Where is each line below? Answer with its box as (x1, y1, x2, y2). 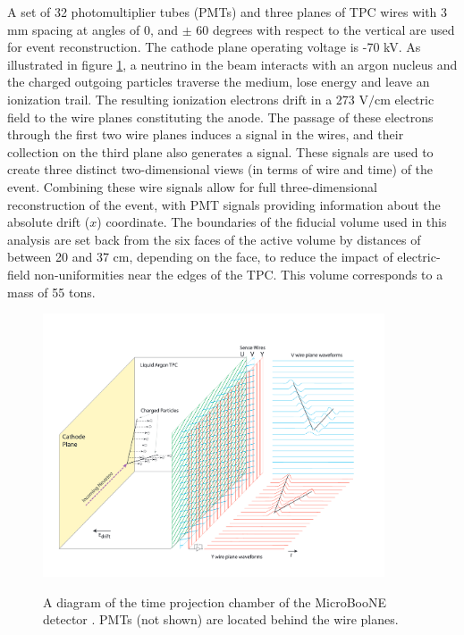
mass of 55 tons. (7, 282, 96, 301)
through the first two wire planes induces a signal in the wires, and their (7, 125, 404, 144)
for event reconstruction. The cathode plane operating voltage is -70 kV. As (7, 38, 421, 56)
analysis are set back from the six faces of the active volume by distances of (7, 230, 421, 248)
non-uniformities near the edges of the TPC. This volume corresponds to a (34, 264, 443, 283)
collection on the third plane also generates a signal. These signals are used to (7, 142, 434, 161)
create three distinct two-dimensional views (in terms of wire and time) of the (7, 160, 434, 179)
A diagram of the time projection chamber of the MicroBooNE (43, 592, 386, 611)
